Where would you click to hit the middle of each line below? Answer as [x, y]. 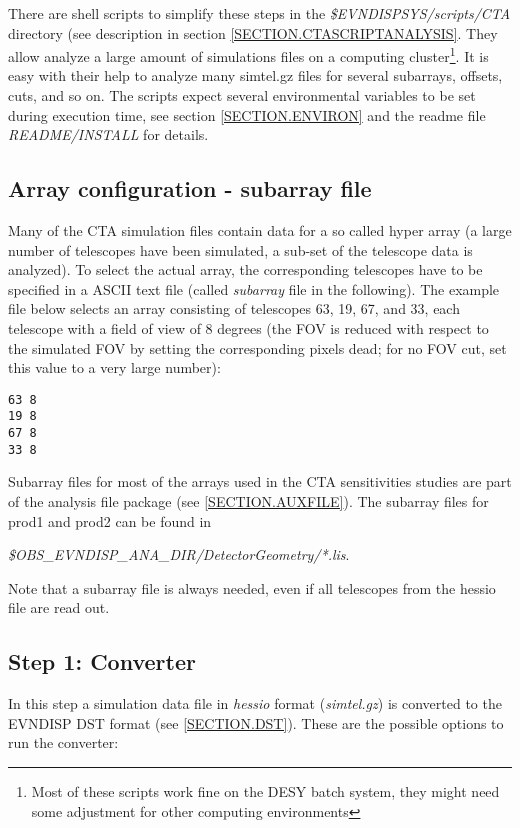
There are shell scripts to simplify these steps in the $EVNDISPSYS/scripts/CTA [259, 13]
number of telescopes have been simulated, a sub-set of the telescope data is [240, 249]
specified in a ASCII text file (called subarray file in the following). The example [254, 288]
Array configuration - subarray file [190, 188]
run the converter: [63, 742]
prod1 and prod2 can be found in [110, 520]
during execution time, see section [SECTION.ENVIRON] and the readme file [247, 114]
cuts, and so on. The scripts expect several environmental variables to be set [242, 95]
